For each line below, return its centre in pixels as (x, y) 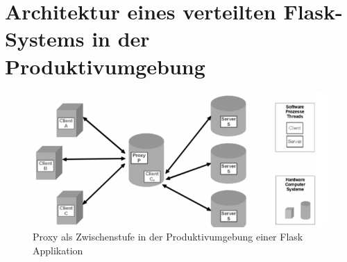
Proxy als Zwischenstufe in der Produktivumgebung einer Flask (168, 237)
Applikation (58, 251)
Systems (45, 39)
